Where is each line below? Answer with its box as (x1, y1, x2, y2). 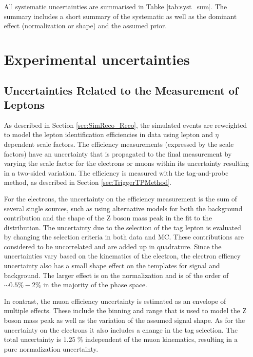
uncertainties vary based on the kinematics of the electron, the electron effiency (4, 251, 241, 261)
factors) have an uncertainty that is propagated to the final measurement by (4, 148, 232, 159)
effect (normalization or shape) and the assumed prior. (4, 20, 167, 31)
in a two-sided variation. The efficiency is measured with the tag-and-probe (4, 167, 229, 178)
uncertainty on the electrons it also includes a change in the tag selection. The (4, 324, 238, 335)
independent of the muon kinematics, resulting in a (85, 334, 238, 344)
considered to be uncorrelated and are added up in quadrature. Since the (4, 241, 222, 251)
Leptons (4, 97, 45, 112)
